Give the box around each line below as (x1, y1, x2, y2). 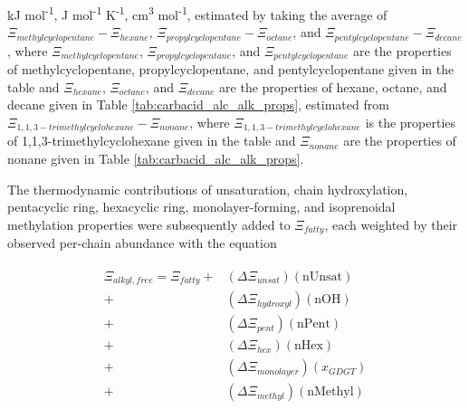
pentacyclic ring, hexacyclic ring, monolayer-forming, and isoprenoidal (7, 197, 396, 216)
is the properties (365, 112, 456, 131)
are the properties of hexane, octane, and (219, 77, 447, 96)
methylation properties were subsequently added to (7, 214, 291, 233)
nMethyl (307, 385, 354, 399)
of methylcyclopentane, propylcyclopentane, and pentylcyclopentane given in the (7, 60, 455, 79)
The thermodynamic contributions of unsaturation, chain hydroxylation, (7, 179, 408, 198)
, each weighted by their (324, 214, 458, 233)
